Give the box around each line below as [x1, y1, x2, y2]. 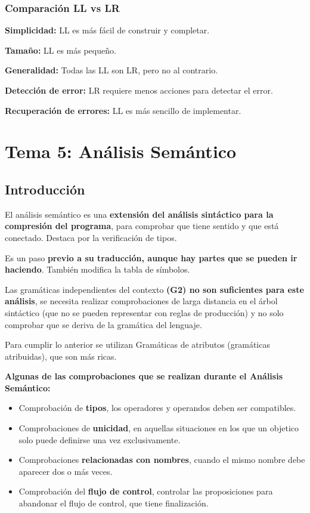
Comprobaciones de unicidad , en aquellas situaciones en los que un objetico [18, 422, 299, 434]
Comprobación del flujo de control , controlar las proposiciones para [18, 485, 273, 497]
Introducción [5, 180, 85, 198]
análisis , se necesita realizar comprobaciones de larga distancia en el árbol [5, 295, 278, 307]
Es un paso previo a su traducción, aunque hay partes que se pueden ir [5, 251, 297, 264]
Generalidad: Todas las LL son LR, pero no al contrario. [5, 64, 218, 76]
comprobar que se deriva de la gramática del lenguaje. [5, 318, 202, 330]
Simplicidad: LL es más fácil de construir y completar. [5, 24, 210, 36]
